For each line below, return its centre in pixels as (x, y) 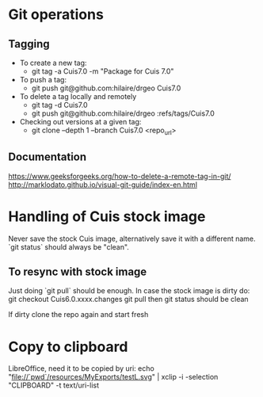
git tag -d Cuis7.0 (60, 105)
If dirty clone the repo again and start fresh (78, 315)
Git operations (56, 15)
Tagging (29, 44)
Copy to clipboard (68, 347)
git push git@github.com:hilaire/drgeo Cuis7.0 (106, 88)
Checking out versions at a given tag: (80, 122)
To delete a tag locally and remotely (78, 96)
